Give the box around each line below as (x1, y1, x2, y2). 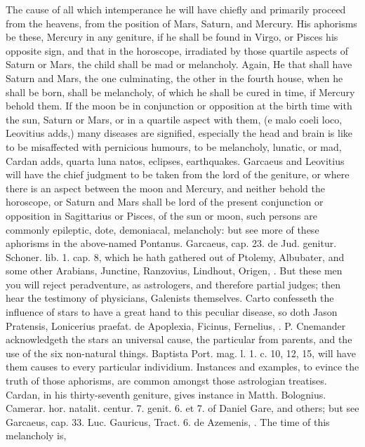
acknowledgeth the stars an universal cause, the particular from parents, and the (6, 332, 352, 347)
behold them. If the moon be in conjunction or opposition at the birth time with (6, 98, 352, 113)
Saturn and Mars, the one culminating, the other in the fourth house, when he (6, 70, 343, 85)
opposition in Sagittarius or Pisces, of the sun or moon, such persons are (6, 208, 317, 222)
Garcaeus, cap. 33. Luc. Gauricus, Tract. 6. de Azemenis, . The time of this (6, 414, 330, 429)
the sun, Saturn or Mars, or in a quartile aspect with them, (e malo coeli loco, (6, 112, 343, 126)
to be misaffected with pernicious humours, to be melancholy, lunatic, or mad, (6, 139, 342, 154)
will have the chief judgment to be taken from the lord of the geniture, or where (6, 167, 350, 182)
